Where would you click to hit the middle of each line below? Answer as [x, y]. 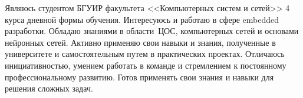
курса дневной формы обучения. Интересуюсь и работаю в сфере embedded [142, 19]
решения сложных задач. [49, 88]
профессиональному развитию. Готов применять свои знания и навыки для [139, 77]
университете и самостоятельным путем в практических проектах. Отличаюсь [145, 54]
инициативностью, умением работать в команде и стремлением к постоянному [146, 65]
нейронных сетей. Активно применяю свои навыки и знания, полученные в [140, 42]
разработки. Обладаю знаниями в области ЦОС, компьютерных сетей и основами [152, 31]
